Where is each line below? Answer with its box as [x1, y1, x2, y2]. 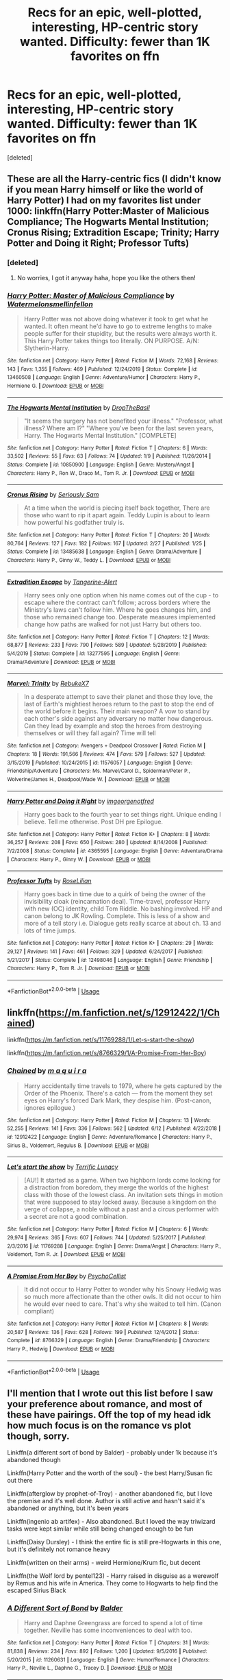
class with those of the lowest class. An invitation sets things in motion [23, 1191, 223, 1199]
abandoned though [7, 1456, 62, 1464]
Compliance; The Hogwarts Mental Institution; [7, 216, 209, 227]
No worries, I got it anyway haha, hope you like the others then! [16, 273, 196, 282]
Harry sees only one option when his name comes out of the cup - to [23, 591, 219, 599]
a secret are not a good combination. [23, 1213, 129, 1221]
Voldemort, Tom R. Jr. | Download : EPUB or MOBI [7, 1251, 125, 1258]
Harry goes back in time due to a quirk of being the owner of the [23, 890, 206, 898]
